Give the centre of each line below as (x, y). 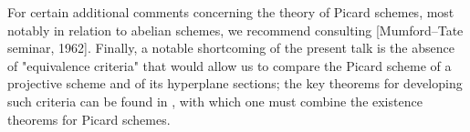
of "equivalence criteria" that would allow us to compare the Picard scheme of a (230, 65)
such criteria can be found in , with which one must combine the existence (215, 101)
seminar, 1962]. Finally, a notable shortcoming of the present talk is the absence (231, 48)
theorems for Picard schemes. (89, 119)
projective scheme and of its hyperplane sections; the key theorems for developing (235, 83)
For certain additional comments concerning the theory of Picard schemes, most (231, 12)
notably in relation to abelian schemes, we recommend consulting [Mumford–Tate (235, 30)
